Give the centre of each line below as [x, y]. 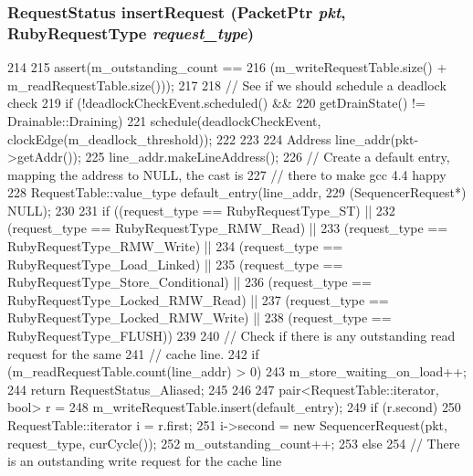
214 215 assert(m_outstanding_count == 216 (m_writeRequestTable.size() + [227, 67]
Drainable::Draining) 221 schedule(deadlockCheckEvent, [164, 120]
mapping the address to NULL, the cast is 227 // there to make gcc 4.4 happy [227, 174]
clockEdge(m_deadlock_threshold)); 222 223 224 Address [169, 138]
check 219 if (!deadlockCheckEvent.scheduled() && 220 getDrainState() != [216, 103]
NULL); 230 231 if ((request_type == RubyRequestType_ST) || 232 [201, 210]
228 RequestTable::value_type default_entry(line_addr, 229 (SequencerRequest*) [237, 192]
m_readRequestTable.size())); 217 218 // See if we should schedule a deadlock [227, 85]
